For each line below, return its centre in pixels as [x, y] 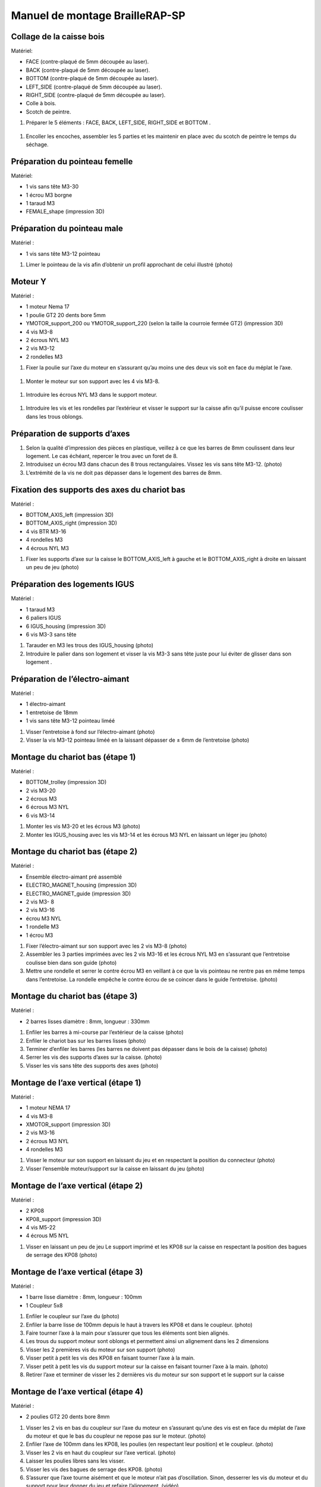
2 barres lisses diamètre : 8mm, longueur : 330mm [88, 1021]
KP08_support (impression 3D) [64, 1219]
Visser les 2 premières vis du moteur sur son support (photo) [100, 1350]
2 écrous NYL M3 [47, 340]
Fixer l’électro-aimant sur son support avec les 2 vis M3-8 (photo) [106, 946]
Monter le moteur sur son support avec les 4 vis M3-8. [93, 381]
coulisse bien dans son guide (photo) [71, 962]
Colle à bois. [41, 103]
